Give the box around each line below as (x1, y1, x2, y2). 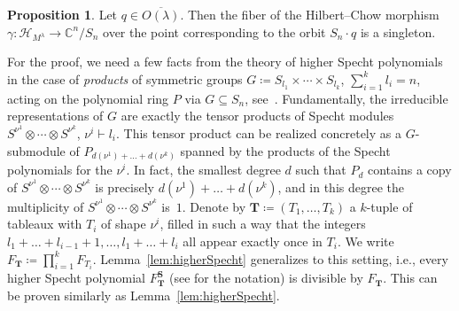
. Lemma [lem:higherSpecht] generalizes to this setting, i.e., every (92, 249, 448, 268)
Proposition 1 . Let (7, 5, 118, 23)
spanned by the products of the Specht (180, 141, 391, 159)
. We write (337, 231, 394, 250)
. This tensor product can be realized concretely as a (116, 123, 401, 142)
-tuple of (366, 197, 413, 215)
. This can (383, 268, 438, 287)
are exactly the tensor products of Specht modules (121, 106, 394, 125)
